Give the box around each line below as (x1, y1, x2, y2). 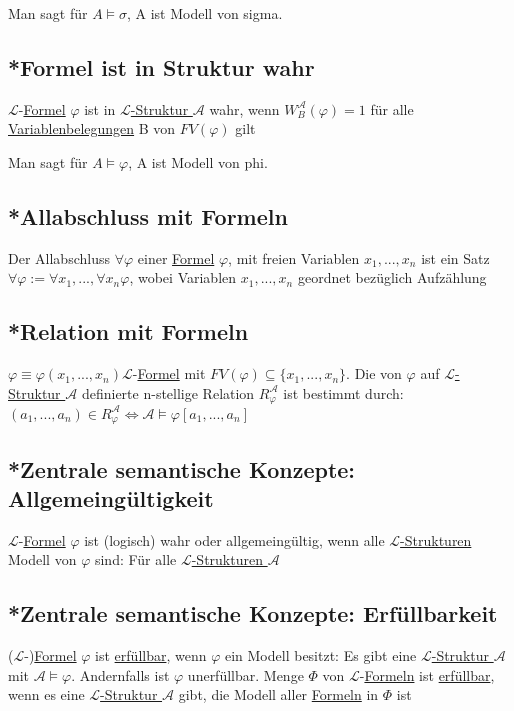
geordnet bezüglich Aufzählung (297, 267, 487, 288)
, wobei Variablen (129, 267, 237, 288)
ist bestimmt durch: (283, 382, 404, 403)
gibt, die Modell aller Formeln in (178, 684, 379, 705)
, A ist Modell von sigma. (126, 3, 283, 23)
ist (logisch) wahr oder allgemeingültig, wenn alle (84, 529, 385, 550)
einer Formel (137, 247, 215, 268)
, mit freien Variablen (228, 247, 360, 268)
